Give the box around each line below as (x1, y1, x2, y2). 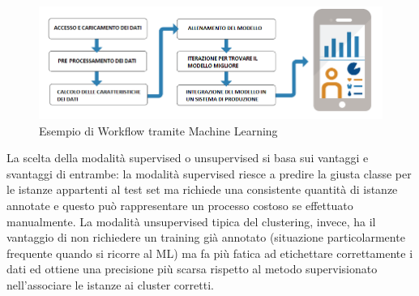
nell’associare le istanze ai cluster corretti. (6, 276, 214, 293)
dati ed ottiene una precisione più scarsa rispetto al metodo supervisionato (6, 260, 378, 277)
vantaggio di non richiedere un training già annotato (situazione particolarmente (6, 229, 405, 246)
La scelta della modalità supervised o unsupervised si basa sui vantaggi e (6, 149, 369, 166)
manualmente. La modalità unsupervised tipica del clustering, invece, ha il (6, 212, 376, 230)
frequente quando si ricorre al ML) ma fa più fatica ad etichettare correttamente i (6, 244, 413, 261)
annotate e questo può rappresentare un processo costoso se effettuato (6, 196, 353, 213)
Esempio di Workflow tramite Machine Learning (39, 122, 278, 139)
